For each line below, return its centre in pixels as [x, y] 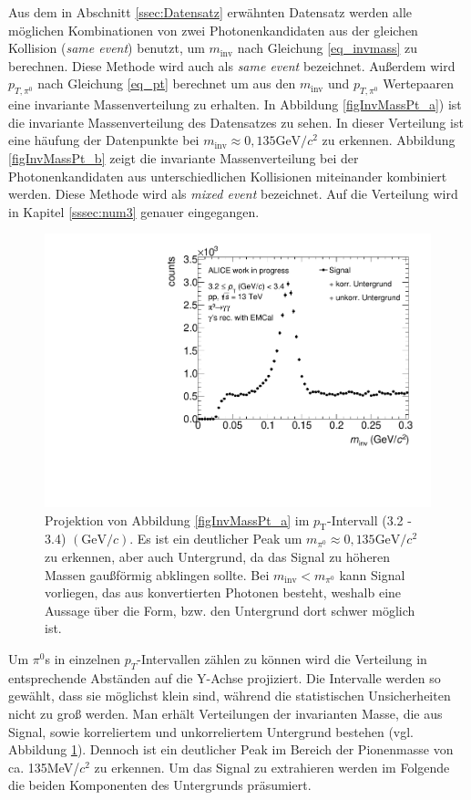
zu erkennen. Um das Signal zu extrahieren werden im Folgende [272, 767]
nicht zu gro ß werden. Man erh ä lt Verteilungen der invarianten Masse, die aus [225, 713]
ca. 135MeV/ [44, 767]
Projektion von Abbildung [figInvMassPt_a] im [177, 519]
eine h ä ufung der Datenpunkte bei [104, 140]
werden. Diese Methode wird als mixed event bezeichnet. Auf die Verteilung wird [233, 194]
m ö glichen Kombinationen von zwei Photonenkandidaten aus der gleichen [213, 30]
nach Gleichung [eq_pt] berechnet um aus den [167, 83]
